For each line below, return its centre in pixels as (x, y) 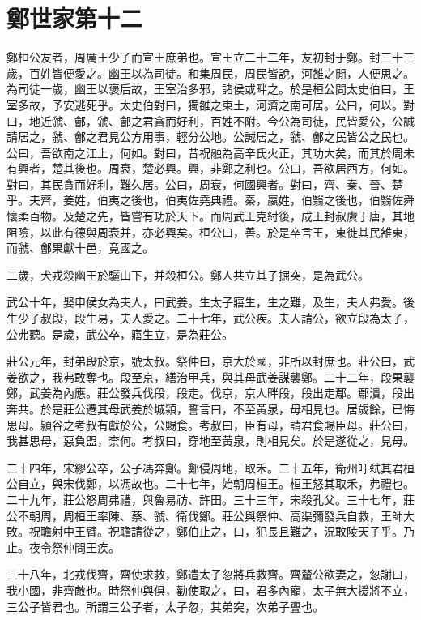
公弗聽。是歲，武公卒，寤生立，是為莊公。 (120, 334)
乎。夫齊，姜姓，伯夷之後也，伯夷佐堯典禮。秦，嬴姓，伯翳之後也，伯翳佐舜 (210, 200)
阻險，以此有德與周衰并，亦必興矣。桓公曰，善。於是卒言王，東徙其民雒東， (210, 231)
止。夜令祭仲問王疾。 (63, 547)
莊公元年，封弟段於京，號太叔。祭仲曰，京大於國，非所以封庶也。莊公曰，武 (210, 361)
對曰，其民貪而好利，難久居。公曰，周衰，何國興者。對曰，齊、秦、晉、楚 (205, 184)
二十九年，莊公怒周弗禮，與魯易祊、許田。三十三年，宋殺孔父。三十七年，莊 (210, 499)
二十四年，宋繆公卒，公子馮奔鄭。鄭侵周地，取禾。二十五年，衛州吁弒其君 (205, 467)
